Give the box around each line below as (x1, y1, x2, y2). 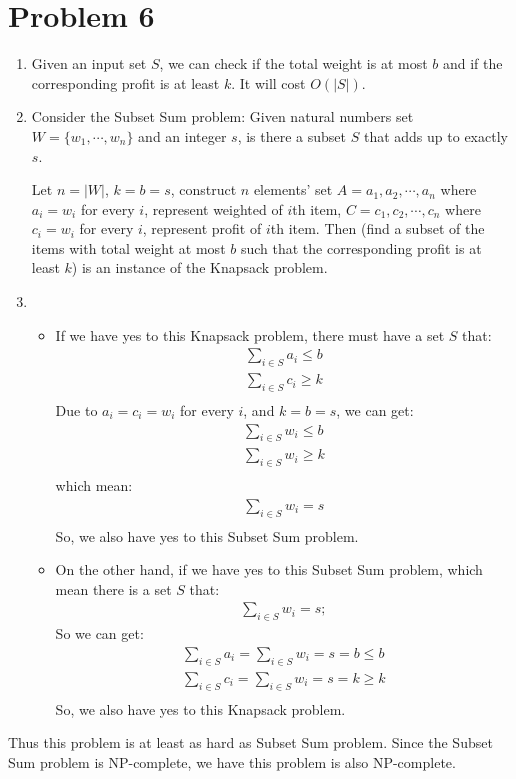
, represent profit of (142, 218, 262, 239)
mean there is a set (55, 578, 172, 599)
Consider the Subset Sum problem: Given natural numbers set (31, 106, 414, 127)
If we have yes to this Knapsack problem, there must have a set (55, 324, 445, 345)
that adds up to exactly (363, 125, 508, 146)
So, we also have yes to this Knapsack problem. (55, 698, 346, 719)
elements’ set (253, 179, 333, 200)
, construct (170, 179, 237, 200)
